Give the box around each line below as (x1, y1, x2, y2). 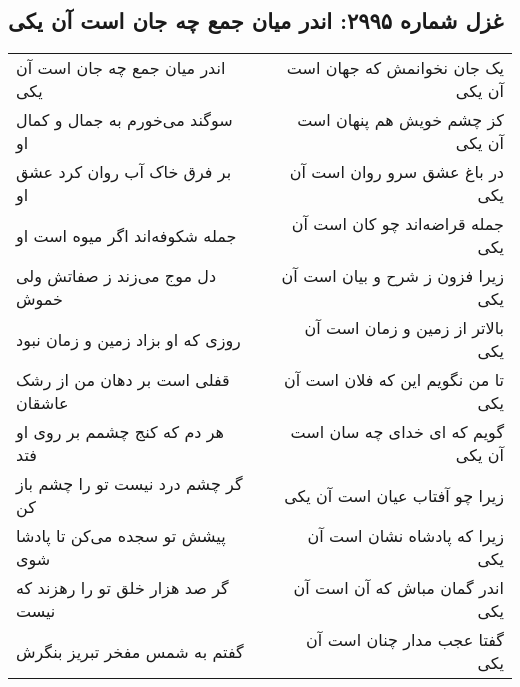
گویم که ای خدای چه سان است (290, 420, 504, 444)
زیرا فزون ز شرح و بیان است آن (281, 264, 504, 288)
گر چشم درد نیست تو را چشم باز (16, 472, 243, 496)
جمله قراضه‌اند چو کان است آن (291, 212, 504, 236)
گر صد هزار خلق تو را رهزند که (16, 576, 229, 600)
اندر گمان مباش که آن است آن (293, 576, 504, 600)
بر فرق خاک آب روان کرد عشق (16, 160, 232, 184)
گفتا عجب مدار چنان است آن (306, 628, 504, 652)
